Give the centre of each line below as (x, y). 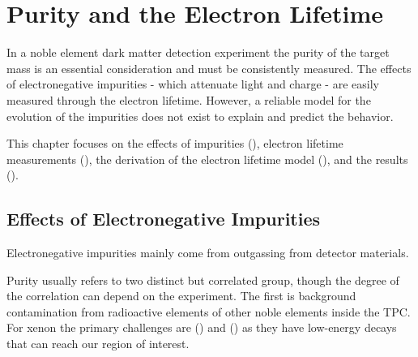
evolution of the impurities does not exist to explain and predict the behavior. (200, 116)
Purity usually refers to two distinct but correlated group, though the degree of (203, 280)
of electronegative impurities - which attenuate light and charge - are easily (193, 84)
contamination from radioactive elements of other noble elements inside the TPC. (209, 311)
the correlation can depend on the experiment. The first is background (181, 296)
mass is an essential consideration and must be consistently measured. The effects (209, 68)
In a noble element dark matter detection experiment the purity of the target (198, 52)
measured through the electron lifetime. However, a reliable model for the (189, 99)
